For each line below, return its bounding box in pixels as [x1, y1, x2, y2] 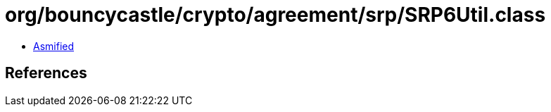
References [5, 64, 87, 82]
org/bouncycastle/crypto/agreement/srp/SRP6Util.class [5, 3, 546, 27]
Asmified [33, 39, 75, 52]
